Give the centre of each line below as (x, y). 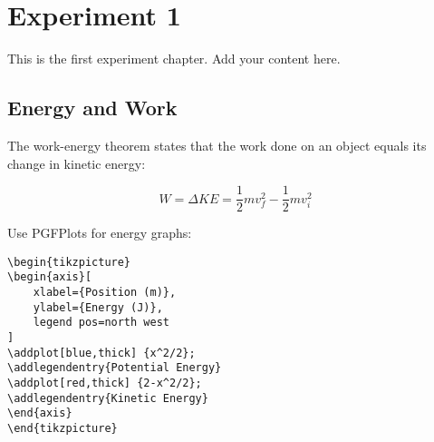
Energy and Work (92, 108)
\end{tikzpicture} (63, 428)
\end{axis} (40, 413)
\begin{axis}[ (50, 277)
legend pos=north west (101, 323)
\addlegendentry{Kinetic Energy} (108, 398)
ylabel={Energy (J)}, (98, 307)
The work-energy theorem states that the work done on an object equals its (217, 145)
